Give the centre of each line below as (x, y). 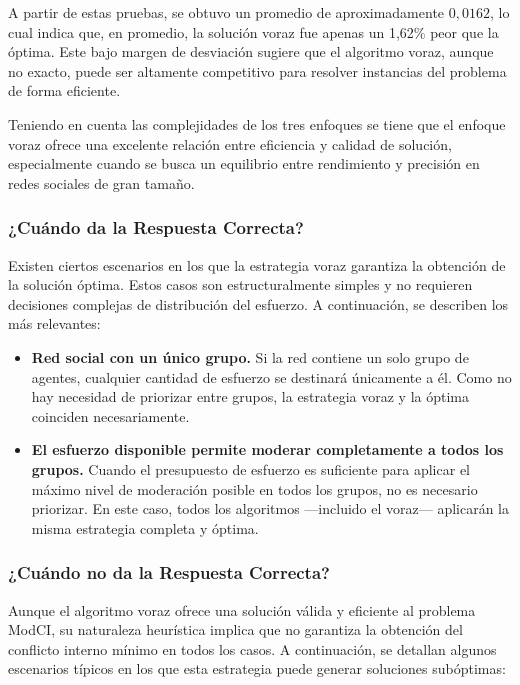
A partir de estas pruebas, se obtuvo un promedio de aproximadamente (226, 12)
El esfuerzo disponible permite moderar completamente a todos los (267, 449)
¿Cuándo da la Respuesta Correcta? (156, 227)
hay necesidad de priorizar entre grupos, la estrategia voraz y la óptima (250, 396)
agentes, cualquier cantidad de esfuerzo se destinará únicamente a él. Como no (271, 376)
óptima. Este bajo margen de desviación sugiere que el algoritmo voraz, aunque (251, 51)
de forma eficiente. (64, 90)
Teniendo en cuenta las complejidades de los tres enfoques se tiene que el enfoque (257, 123)
